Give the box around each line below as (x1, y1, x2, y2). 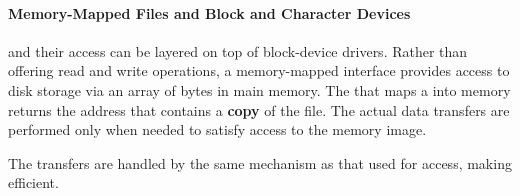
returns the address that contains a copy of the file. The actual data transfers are (8, 99, 510, 120)
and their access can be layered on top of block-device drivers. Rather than (8, 40, 468, 61)
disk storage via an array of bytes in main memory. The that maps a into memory (8, 79, 511, 100)
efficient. (8, 172, 59, 193)
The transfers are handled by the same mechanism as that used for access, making (8, 152, 512, 173)
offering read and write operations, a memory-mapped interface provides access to (8, 60, 510, 81)
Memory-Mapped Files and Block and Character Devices (8, 2, 411, 23)
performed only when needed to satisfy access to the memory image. (8, 119, 427, 140)
